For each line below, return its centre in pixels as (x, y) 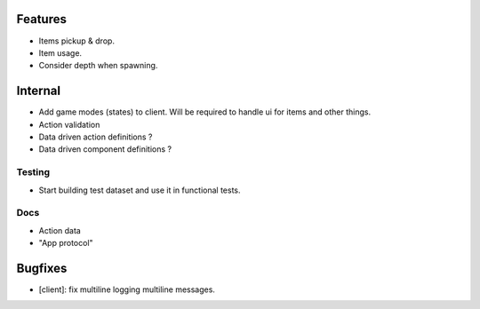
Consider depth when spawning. (98, 66)
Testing (33, 172)
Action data (60, 230)
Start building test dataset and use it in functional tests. (140, 190)
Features (41, 19)
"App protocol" (66, 243)
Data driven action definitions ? (96, 137)
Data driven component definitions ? (105, 149)
